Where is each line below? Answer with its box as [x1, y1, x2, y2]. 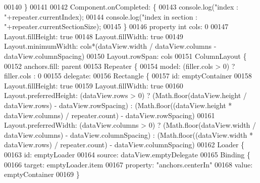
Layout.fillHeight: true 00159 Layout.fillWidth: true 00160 [4, 80, 183, 90]
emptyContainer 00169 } [4, 169, 80, 179]
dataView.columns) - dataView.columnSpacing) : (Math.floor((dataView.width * [4, 129, 253, 140]
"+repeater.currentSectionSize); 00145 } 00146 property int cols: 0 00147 [4, 21, 229, 32]
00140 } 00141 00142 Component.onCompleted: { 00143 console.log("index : [4, 2, 238, 12]
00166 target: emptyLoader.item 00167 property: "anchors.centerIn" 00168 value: [4, 159, 253, 169]
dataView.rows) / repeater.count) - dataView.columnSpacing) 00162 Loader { [4, 139, 245, 150]
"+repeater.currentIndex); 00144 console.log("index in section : [4, 11, 197, 22]
